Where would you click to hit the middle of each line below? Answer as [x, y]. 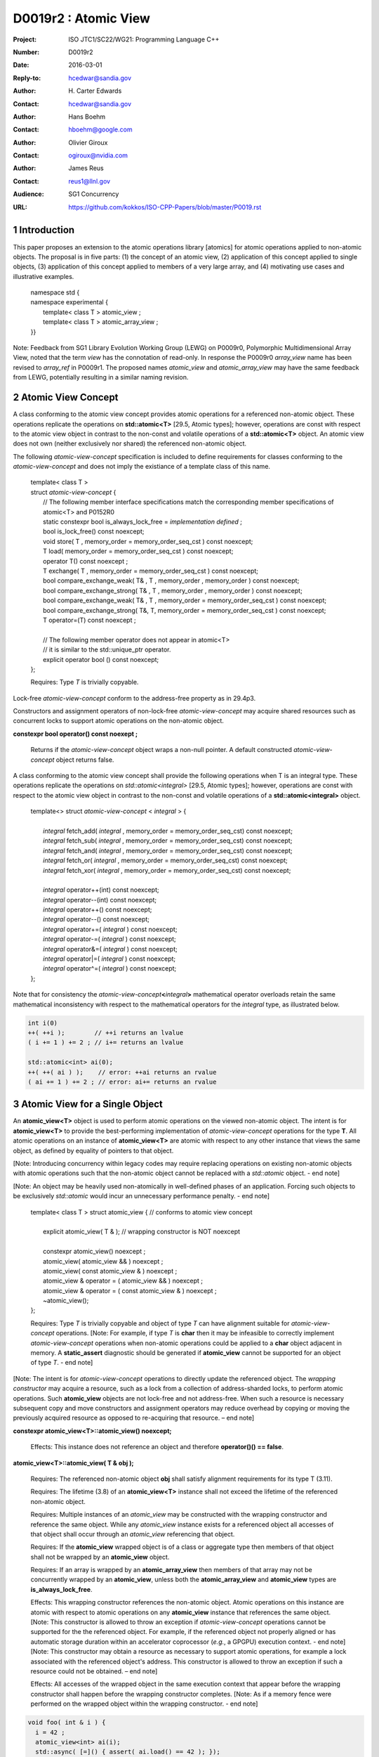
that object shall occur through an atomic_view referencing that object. [133, 1534]
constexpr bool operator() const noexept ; [75, 734]
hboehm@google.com [100, 129]
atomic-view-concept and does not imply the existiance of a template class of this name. [141, 467]
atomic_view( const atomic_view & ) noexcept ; [110, 1271]
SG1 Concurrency [94, 194]
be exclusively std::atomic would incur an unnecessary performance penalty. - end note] [141, 1196]
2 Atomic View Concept [66, 397]
